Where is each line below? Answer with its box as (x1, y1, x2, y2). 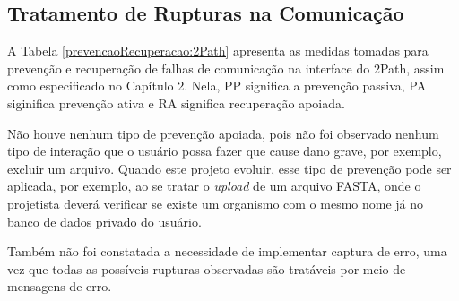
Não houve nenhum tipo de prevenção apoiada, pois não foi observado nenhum (7, 124, 439, 142)
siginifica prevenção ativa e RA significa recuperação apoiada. (7, 93, 345, 112)
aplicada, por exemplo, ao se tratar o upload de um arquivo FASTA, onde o (7, 176, 421, 195)
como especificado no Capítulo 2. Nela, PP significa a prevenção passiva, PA (7, 76, 427, 95)
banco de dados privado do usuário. (7, 211, 202, 230)
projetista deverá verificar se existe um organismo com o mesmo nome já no (7, 193, 424, 212)
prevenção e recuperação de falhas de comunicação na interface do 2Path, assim (7, 58, 445, 77)
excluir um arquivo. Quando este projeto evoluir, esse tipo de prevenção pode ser (7, 159, 452, 177)
